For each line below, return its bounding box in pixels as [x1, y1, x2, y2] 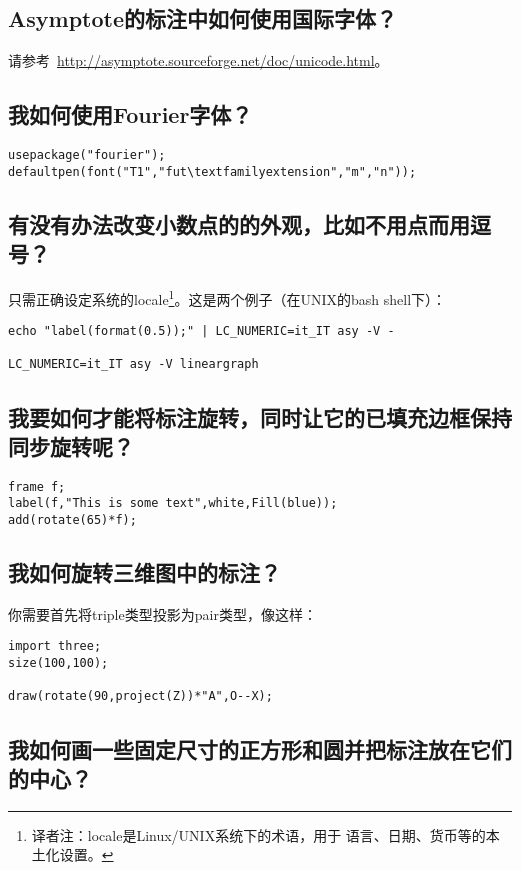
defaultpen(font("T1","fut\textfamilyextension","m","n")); [8, 164, 417, 179]
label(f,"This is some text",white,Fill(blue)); [8, 496, 338, 511]
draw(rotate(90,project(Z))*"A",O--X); [8, 689, 273, 704]
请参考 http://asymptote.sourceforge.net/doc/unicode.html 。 [8, 50, 389, 71]
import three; [8, 639, 102, 654]
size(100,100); [8, 656, 109, 671]
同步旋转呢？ [8, 430, 134, 461]
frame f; [8, 479, 66, 494]
